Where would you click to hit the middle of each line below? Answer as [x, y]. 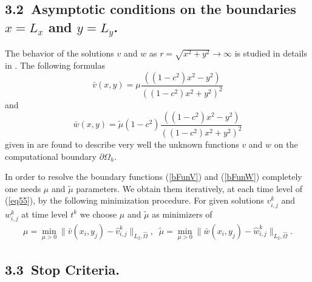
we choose [98, 214]
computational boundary [51, 156]
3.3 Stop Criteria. [62, 270]
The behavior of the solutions [59, 53]
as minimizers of [182, 214]
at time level [45, 214]
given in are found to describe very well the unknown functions [122, 144]
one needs [23, 188]
